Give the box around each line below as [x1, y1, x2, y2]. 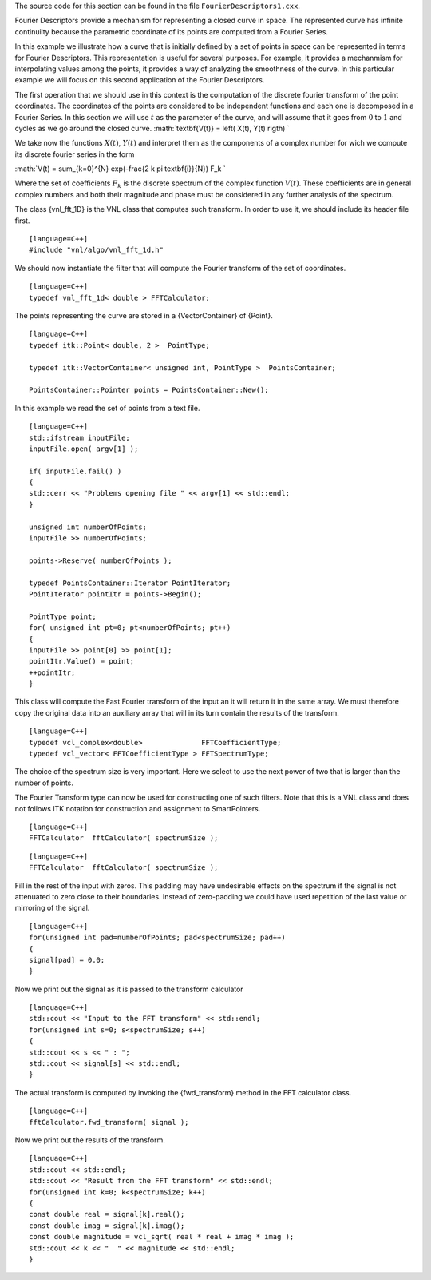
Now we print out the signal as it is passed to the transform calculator [14, 984, 243, 994]
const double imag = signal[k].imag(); [29, 1221, 185, 1230]
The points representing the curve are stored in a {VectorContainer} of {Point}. [14, 310, 273, 320]
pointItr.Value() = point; [29, 656, 135, 666]
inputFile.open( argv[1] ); [29, 444, 139, 453]
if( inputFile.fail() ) [29, 466, 122, 476]
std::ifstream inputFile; [29, 433, 131, 442]
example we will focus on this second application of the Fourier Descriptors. [14, 75, 265, 85]
